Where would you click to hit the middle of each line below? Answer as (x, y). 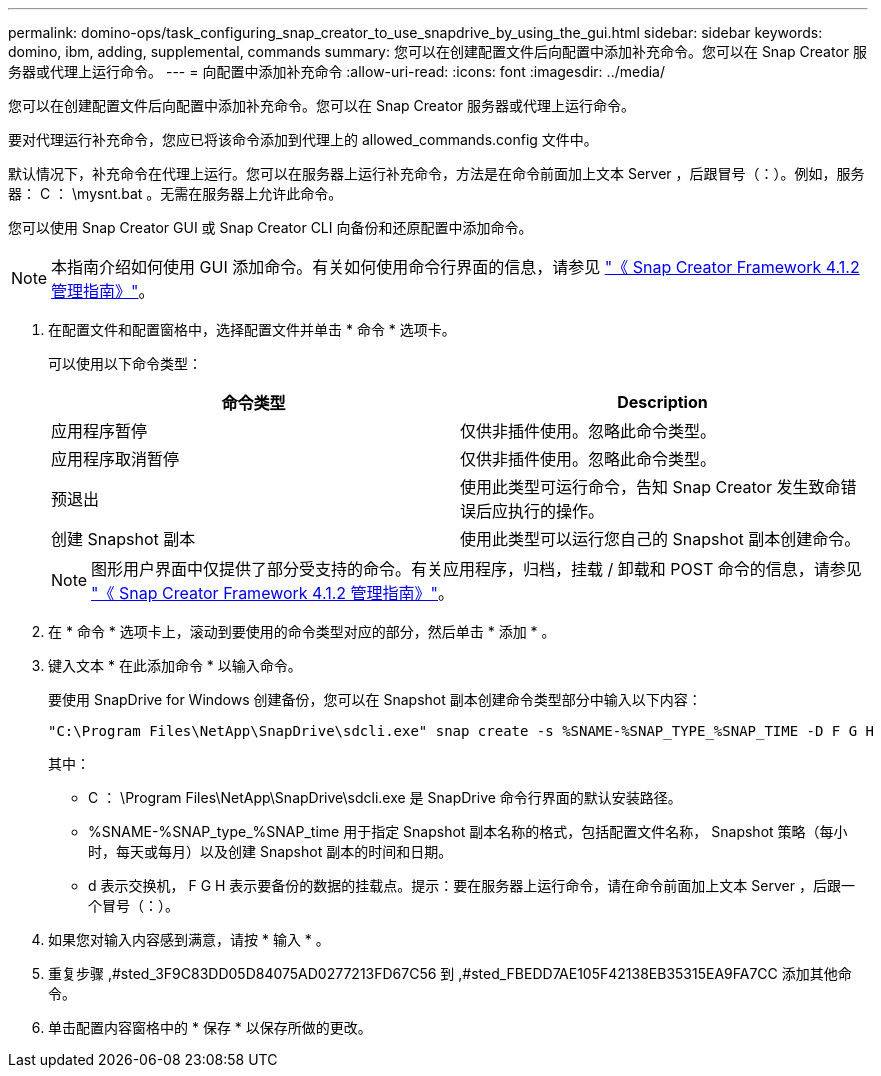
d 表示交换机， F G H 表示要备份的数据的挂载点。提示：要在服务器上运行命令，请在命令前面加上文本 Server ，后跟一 (471, 885)
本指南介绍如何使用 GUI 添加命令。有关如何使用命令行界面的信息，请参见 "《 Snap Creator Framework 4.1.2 (455, 267)
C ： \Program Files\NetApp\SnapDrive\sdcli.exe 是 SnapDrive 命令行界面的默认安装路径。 (385, 797)
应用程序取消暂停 (115, 459)
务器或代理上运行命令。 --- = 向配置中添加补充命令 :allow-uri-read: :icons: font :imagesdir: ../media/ (337, 71)
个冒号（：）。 (133, 905)
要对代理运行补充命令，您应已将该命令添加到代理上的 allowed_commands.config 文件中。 (303, 139)
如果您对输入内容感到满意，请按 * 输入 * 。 (189, 939)
